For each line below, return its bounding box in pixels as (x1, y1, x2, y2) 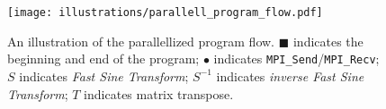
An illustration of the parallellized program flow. (7, 31, 274, 50)
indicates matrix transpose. (84, 84, 234, 103)
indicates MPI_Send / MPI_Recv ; (213, 49, 380, 68)
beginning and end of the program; (7, 49, 200, 68)
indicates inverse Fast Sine (216, 66, 364, 85)
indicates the (292, 31, 364, 50)
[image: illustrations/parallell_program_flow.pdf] (7, 6, 323, 19)
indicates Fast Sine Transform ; (19, 66, 189, 85)
